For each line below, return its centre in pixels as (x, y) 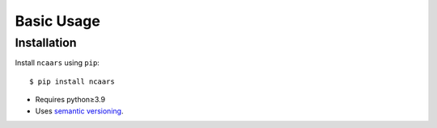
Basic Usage (57, 21)
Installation (46, 43)
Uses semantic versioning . (79, 111)
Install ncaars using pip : (57, 63)
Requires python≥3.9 (70, 100)
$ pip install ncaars (72, 81)
